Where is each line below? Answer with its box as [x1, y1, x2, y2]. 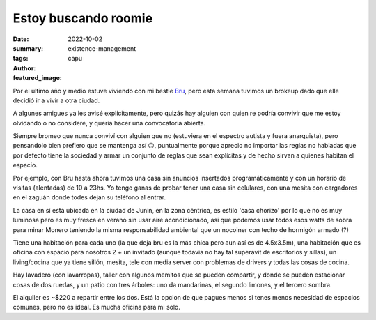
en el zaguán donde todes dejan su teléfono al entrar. [13, 193, 166, 201]
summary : [13, 44, 44, 52]
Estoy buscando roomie [13, 10, 153, 26]
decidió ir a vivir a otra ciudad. [13, 96, 100, 105]
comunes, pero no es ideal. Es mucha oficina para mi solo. [13, 303, 181, 312]
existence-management [68, 44, 136, 52]
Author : [13, 63, 36, 73]
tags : [13, 54, 29, 63]
